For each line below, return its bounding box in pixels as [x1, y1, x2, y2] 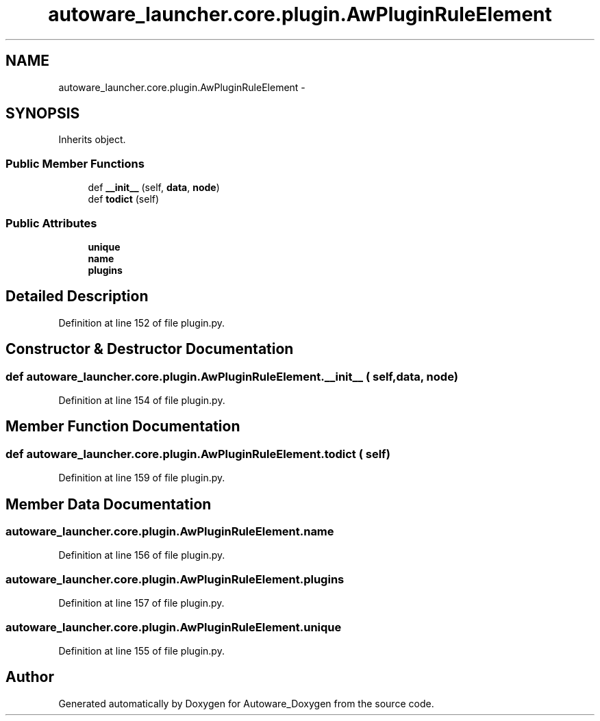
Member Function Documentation [5, 418, 240, 435]
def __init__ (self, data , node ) [88, 181, 220, 194]
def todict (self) [88, 193, 160, 205]
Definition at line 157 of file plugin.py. [58, 597, 225, 609]
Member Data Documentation [5, 495, 212, 513]
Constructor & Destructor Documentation [5, 340, 294, 358]
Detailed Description [5, 288, 149, 305]
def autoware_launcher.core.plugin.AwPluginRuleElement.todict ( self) [5, 446, 390, 461]
